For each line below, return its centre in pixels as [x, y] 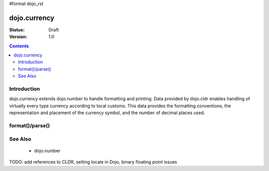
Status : [17, 29]
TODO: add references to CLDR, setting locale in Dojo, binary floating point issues [93, 162]
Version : [18, 37]
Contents [19, 46]
